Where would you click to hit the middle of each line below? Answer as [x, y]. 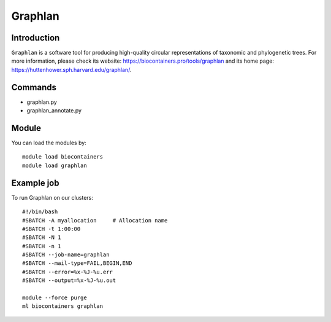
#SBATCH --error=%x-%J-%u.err [68, 272]
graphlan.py [42, 102]
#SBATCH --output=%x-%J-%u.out [69, 281]
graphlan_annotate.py [54, 111]
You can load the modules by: [49, 143]
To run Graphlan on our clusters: [52, 197]
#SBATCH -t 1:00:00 [51, 229]
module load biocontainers [63, 157]
